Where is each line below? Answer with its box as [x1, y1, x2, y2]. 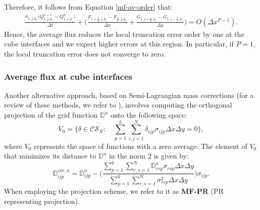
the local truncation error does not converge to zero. [4, 48, 166, 59]
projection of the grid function [4, 110, 98, 120]
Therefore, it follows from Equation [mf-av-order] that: [4, 2, 173, 12]
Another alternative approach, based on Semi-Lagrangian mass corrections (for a [4, 89, 254, 100]
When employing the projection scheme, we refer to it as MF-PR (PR [4, 186, 224, 196]
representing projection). [4, 196, 80, 206]
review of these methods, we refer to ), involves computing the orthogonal [4, 99, 232, 110]
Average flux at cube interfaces [4, 70, 132, 82]
